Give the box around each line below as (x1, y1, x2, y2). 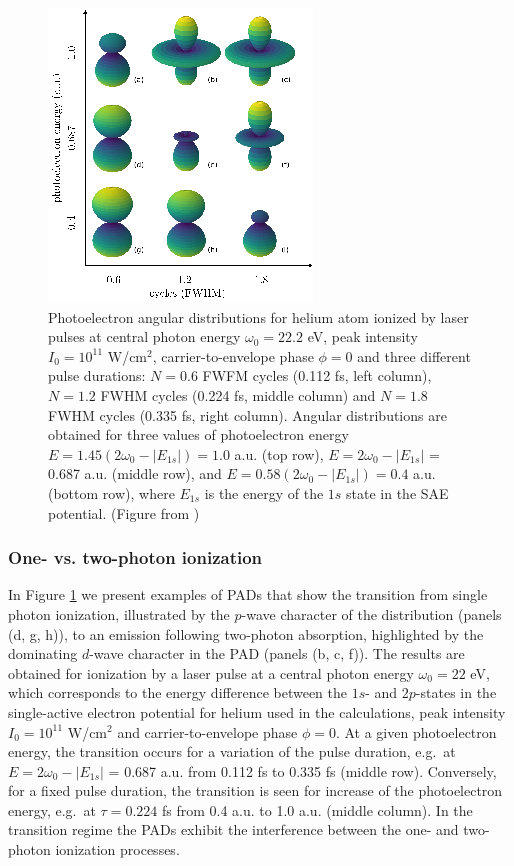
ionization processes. (55, 839, 180, 860)
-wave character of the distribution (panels (241, 603, 502, 624)
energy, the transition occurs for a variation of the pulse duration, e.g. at (8, 741, 456, 762)
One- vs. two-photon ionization (8, 545, 263, 570)
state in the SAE (346, 482, 449, 503)
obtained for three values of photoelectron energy (48, 424, 349, 445)
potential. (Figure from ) (48, 502, 200, 523)
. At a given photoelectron (335, 721, 497, 742)
